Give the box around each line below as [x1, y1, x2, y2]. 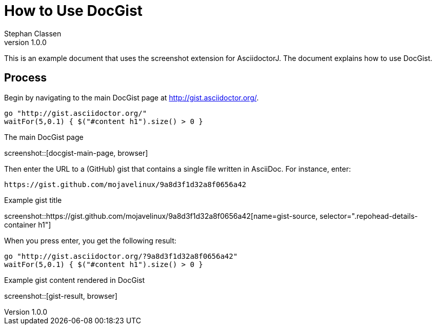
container [4, 220, 36, 229]
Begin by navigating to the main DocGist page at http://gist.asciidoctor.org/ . [4, 93, 259, 102]
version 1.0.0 [4, 37, 47, 47]
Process [4, 71, 47, 85]
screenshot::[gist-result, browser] [4, 291, 117, 300]
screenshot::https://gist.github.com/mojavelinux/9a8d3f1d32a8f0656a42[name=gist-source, [4, 211, 318, 220]
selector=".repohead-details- [320, 211, 418, 220]
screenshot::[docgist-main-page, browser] [4, 148, 148, 157]
